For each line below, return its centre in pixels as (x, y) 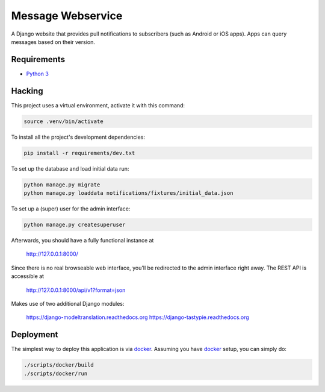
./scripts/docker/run (56, 373)
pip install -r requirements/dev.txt (79, 153)
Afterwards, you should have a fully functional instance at (82, 241)
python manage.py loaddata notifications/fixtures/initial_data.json (128, 193)
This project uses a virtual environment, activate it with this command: (98, 105)
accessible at (28, 276)
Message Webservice (67, 16)
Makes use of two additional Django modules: (68, 303)
